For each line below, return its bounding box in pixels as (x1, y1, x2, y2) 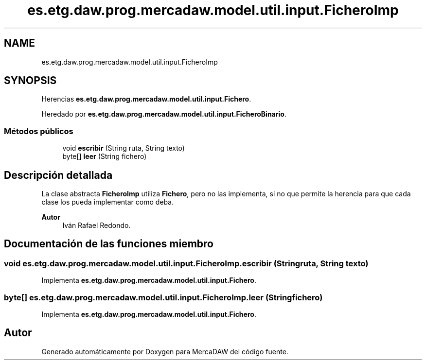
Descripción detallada (4, 169, 113, 181)
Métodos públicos (4, 126, 73, 136)
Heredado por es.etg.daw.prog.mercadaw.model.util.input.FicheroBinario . (41, 110, 286, 119)
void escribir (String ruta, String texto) (62, 144, 185, 153)
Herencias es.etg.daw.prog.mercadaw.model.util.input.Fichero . (41, 95, 251, 104)
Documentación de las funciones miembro (4, 238, 213, 250)
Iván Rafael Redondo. (62, 221, 131, 230)
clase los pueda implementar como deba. (41, 198, 174, 207)
